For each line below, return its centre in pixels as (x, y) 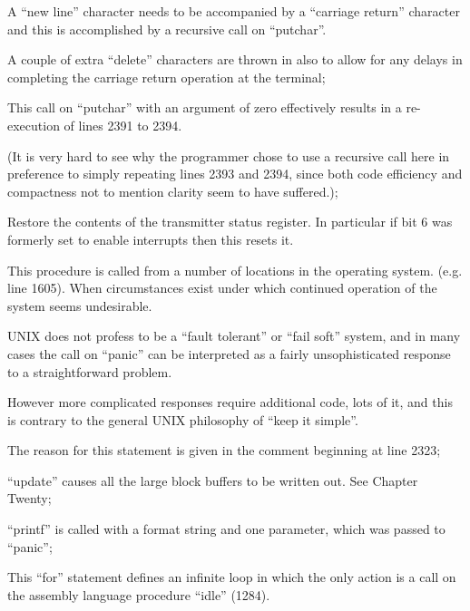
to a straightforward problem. (90, 371)
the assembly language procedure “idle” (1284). (139, 594)
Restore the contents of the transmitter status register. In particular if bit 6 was (230, 222)
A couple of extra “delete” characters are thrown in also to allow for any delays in (235, 59)
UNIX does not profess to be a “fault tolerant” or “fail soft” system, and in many (234, 336)
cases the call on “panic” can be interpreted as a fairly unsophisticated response (229, 353)
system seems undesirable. (80, 305)
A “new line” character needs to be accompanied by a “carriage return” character (234, 11)
